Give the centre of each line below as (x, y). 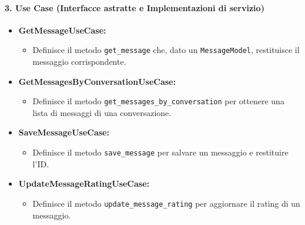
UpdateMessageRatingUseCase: (84, 183)
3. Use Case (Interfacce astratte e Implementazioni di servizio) (135, 7)
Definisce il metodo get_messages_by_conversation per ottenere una (158, 101)
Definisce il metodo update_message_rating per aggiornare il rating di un (166, 203)
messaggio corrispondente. (79, 62)
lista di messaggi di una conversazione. (102, 112)
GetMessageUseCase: (62, 30)
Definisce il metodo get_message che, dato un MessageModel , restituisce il (166, 50)
